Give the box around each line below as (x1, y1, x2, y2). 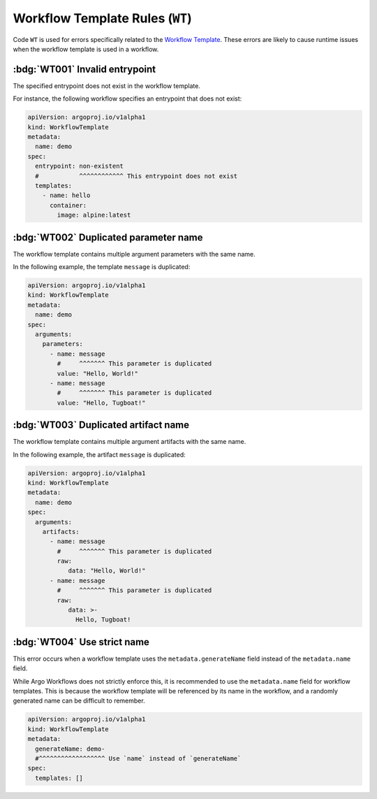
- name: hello (42, 192, 91, 199)
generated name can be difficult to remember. (13, 696, 146, 705)
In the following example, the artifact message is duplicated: (13, 450, 186, 459)
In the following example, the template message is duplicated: (13, 263, 191, 271)
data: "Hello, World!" (68, 567, 146, 575)
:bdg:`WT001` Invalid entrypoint (13, 63, 156, 75)
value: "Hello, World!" (57, 369, 139, 377)
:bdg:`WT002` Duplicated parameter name (13, 231, 203, 243)
